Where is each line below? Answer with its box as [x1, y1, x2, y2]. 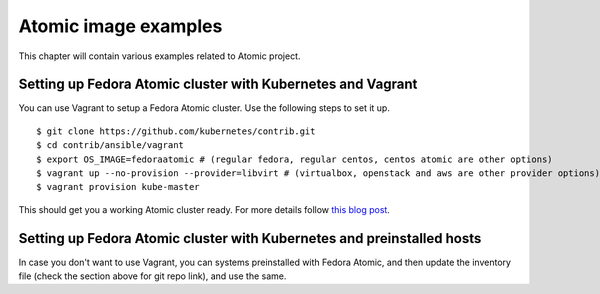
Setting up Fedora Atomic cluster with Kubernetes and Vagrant [18, 76, 418, 93]
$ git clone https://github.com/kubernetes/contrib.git [36, 125, 316, 137]
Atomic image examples [18, 15, 223, 37]
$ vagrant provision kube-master [36, 181, 200, 193]
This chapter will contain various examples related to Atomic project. [18, 50, 301, 62]
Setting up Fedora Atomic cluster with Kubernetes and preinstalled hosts [18, 230, 482, 247]
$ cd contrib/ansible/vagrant [36, 140, 185, 151]
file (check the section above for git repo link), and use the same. [18, 270, 287, 282]
